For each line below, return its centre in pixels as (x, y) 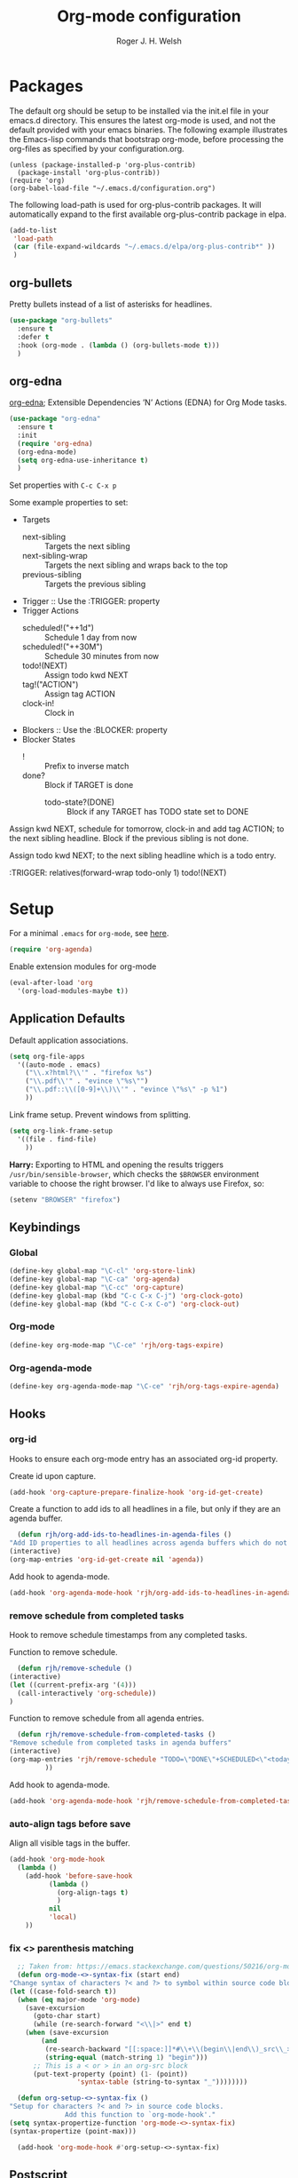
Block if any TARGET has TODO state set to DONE (157, 812)
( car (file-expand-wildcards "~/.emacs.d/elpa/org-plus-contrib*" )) (144, 247)
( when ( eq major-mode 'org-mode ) (79, 1999)
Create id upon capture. (52, 1475)
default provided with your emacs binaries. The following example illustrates (149, 130)
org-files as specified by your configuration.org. (97, 148)
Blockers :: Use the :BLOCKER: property (95, 730)
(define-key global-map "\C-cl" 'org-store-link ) (103, 1271)
